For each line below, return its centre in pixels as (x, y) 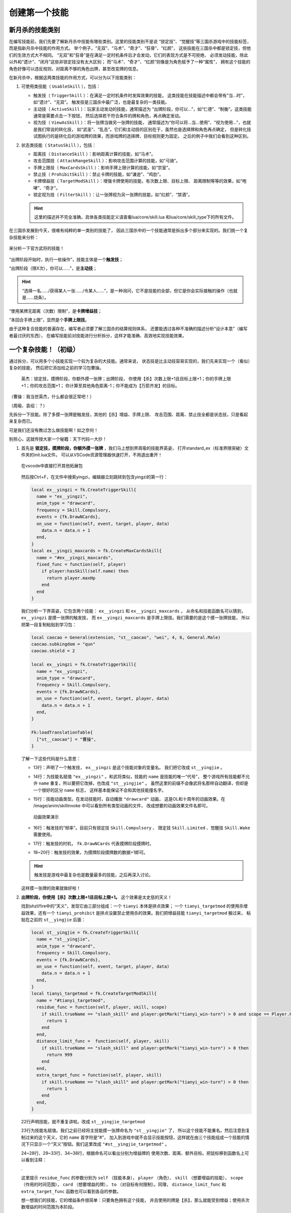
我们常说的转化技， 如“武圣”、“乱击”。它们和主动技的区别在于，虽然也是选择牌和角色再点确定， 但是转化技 (144, 129)
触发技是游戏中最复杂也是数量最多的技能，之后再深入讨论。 (94, 875)
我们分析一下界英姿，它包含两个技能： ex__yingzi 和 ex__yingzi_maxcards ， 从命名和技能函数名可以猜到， (133, 611)
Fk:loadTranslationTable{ (62, 732)
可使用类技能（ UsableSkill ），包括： (61, 86)
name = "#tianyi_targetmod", (71, 1000)
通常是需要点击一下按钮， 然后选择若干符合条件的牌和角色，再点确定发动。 (108, 115)
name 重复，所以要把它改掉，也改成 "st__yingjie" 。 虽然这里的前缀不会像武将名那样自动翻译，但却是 (143, 783)
